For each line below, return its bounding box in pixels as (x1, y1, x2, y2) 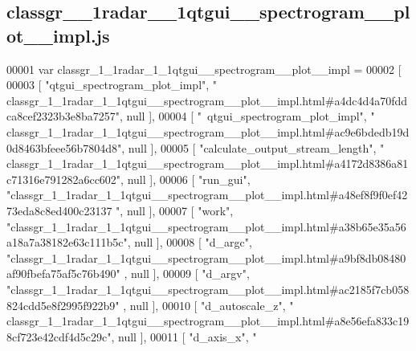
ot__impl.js (6, 22, 110, 47)
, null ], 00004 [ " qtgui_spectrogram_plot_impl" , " (119, 108, 375, 124)
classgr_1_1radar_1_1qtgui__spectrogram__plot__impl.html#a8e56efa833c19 (6, 312, 410, 329)
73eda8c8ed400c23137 (6, 202, 112, 218)
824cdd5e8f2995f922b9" (6, 296, 120, 313)
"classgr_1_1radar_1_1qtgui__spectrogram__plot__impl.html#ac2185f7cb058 (6, 280, 410, 297)
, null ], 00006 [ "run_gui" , (120, 170, 251, 187)
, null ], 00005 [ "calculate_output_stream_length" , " (121, 139, 385, 156)
